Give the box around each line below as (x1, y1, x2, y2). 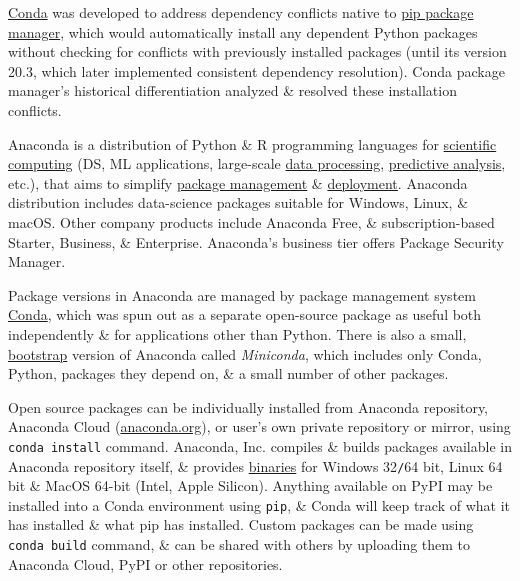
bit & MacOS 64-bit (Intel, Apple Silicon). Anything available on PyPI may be (8, 475, 493, 496)
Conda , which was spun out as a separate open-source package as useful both (8, 304, 482, 325)
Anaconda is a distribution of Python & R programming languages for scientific (8, 133, 497, 154)
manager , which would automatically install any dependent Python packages (8, 21, 478, 42)
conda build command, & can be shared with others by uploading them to (8, 534, 471, 555)
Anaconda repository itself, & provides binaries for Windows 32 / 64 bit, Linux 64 (8, 455, 503, 476)
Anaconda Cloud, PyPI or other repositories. (8, 553, 283, 574)
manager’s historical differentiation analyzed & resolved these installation (8, 80, 457, 101)
